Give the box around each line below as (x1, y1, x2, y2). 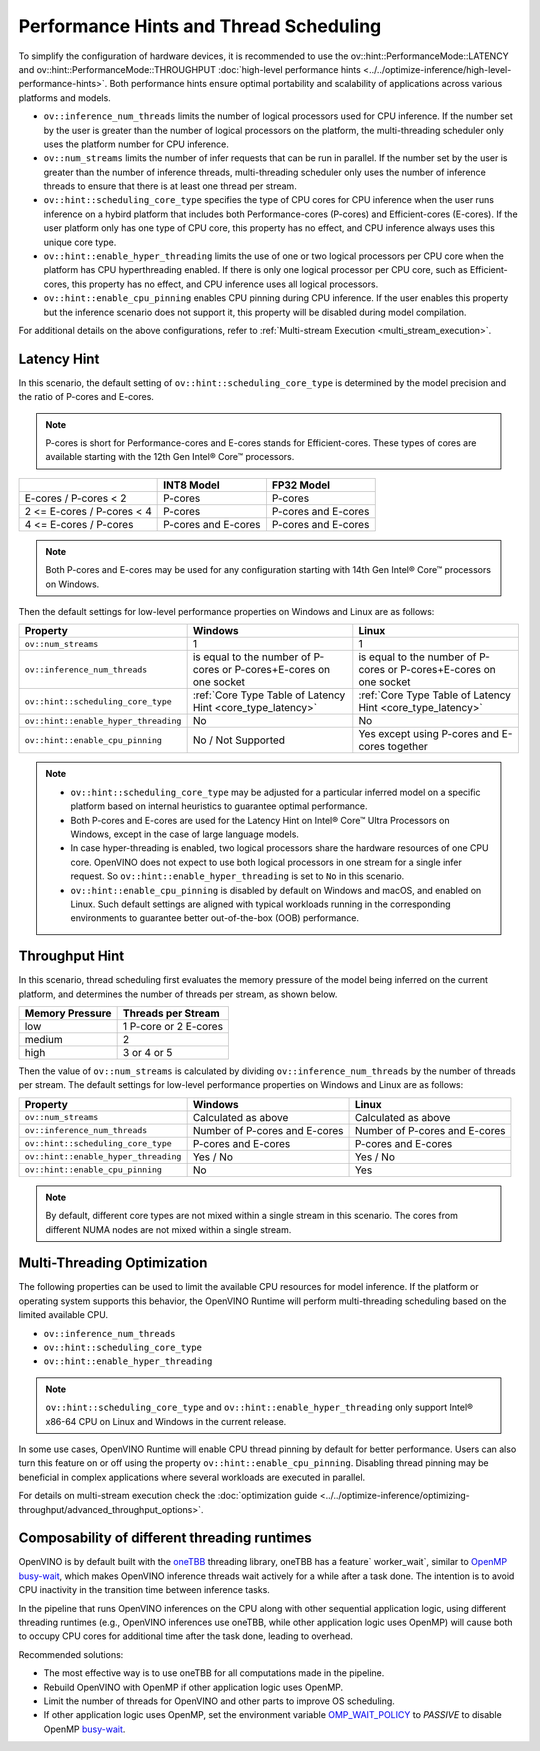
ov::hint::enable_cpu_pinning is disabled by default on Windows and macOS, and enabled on (70, 884, 482, 896)
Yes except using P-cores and (358, 727, 500, 741)
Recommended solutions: (18, 1648, 124, 1660)
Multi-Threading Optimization (18, 1255, 208, 1272)
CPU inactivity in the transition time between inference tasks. (18, 1584, 270, 1596)
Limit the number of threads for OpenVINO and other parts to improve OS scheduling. (43, 1695, 395, 1707)
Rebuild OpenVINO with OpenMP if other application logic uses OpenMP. (43, 1681, 344, 1693)
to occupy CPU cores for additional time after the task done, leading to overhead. (18, 1630, 354, 1642)
